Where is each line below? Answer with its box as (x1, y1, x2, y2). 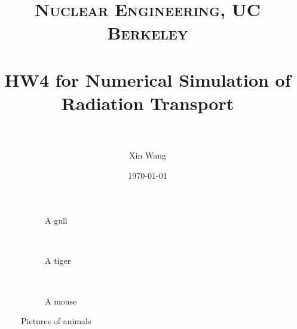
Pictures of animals (21, 315, 91, 327)
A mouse (45, 294, 77, 307)
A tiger (45, 254, 71, 267)
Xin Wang (129, 149, 166, 162)
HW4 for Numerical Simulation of (4, 67, 291, 92)
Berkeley (107, 20, 188, 45)
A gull (45, 214, 68, 227)
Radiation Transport (61, 90, 234, 115)
